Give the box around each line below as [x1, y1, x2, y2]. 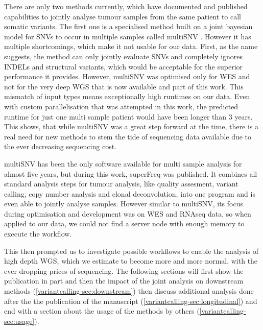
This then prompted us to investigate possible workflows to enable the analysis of [4, 245, 259, 256]
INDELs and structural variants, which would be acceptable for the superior [4, 61, 243, 72]
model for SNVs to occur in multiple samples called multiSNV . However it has [4, 31, 251, 41]
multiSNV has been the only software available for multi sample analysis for [4, 158, 242, 169]
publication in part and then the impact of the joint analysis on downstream [4, 275, 244, 286]
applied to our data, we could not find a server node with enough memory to [4, 218, 245, 229]
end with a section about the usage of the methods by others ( [4, 305, 200, 316]
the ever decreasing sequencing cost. [4, 141, 116, 152]
